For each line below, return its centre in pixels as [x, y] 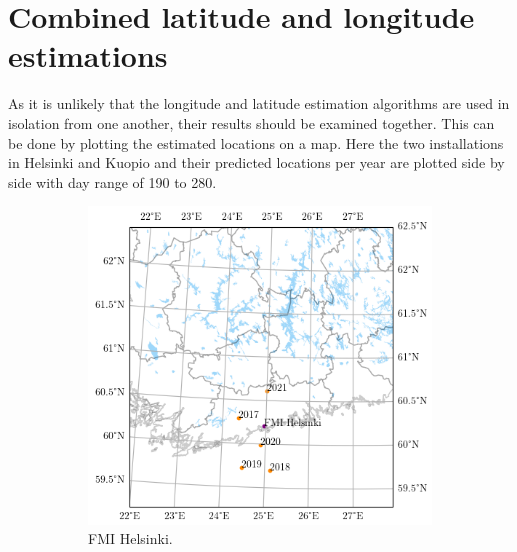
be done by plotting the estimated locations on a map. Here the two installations [256, 142]
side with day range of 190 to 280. [112, 181]
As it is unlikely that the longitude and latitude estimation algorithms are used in [259, 103]
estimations [88, 55]
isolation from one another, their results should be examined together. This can [251, 122]
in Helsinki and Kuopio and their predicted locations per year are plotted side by [256, 162]
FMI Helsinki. [130, 538]
